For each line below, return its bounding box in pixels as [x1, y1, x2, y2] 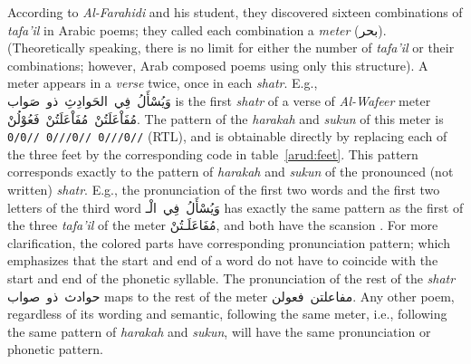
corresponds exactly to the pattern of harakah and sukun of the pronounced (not [7, 162, 454, 181]
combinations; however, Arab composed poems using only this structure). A [7, 55, 428, 74]
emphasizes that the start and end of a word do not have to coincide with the [7, 251, 438, 270]
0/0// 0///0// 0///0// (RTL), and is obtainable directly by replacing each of [7, 127, 447, 146]
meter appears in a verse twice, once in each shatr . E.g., [7, 73, 318, 92]
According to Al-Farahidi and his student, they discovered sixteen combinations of [7, 3, 463, 21]
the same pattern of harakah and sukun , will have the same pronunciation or [7, 321, 431, 340]
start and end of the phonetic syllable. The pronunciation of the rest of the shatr [7, 268, 456, 287]
